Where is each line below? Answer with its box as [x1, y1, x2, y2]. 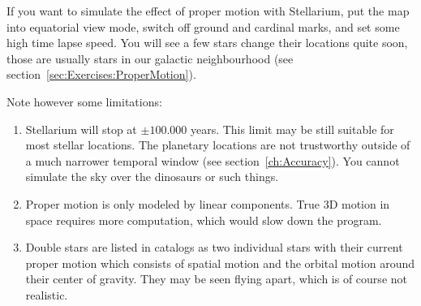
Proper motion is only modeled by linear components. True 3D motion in [25, 195, 390, 212]
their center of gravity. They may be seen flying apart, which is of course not [25, 270, 407, 287]
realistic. [25, 286, 68, 303]
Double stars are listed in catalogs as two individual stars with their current [25, 239, 403, 256]
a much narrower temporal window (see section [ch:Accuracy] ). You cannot [25, 152, 400, 169]
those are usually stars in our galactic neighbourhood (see [6, 50, 294, 67]
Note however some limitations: [6, 93, 162, 110]
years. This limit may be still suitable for [190, 120, 394, 137]
